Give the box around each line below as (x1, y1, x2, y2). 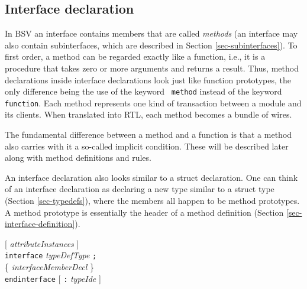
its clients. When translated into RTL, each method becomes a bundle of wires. (5, 108, 292, 121)
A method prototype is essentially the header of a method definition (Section (5, 206, 284, 218)
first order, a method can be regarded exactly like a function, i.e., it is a (5, 50, 266, 63)
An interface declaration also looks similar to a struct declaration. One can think (5, 171, 298, 183)
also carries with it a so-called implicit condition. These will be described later (5, 139, 289, 152)
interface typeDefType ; (5, 249, 97, 261)
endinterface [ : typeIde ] (5, 272, 101, 284)
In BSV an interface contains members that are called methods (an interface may (5, 27, 298, 40)
